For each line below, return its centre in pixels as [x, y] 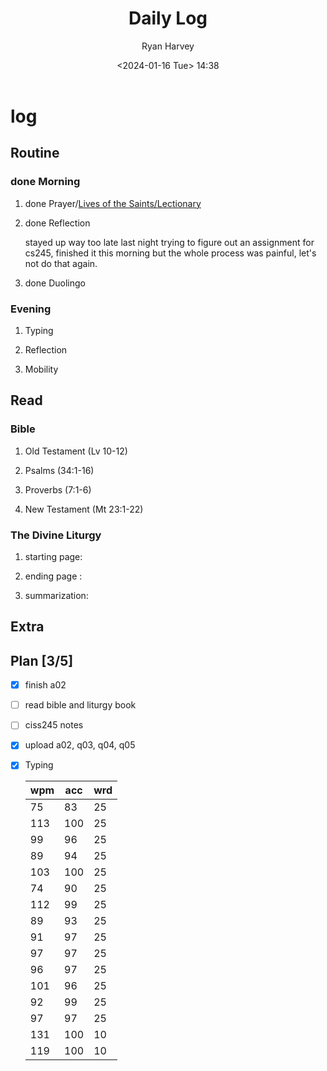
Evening [31, 309]
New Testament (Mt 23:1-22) [84, 509]
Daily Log [168, 18]
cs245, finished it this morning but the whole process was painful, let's [170, 253]
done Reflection [57, 223]
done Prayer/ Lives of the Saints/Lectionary [113, 203]
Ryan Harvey [168, 46]
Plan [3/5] [42, 660]
